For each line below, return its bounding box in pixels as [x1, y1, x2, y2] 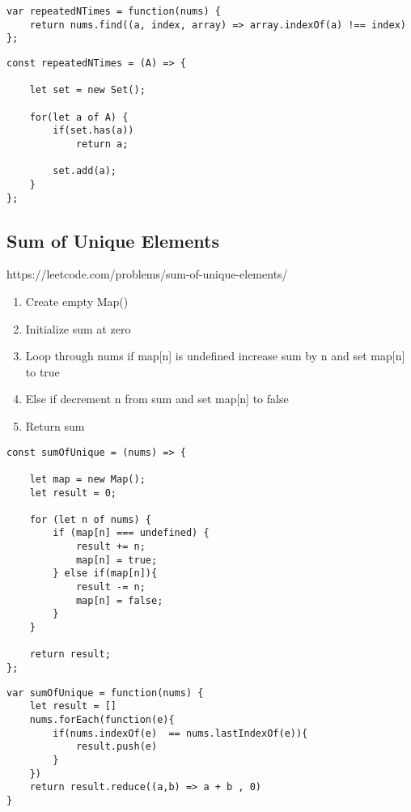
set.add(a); [53, 165, 117, 177]
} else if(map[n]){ [53, 568, 158, 580]
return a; [75, 138, 129, 150]
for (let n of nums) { [29, 513, 151, 525]
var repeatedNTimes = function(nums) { [6, 6, 221, 17]
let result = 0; [29, 487, 117, 499]
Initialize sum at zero [25, 320, 131, 337]
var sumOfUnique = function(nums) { [6, 687, 204, 699]
